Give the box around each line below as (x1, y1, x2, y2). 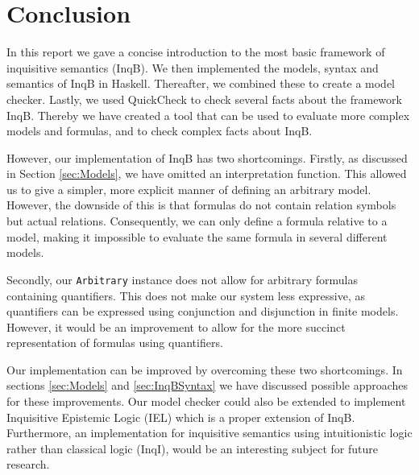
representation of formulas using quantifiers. (6, 334, 223, 351)
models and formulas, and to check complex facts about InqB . (6, 122, 313, 139)
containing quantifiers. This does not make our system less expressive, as (6, 287, 365, 304)
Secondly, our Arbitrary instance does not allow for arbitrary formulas (6, 271, 358, 287)
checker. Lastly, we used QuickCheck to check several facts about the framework (6, 90, 402, 107)
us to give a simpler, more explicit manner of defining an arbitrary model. (6, 180, 371, 197)
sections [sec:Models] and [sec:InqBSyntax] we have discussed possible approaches (6, 377, 409, 394)
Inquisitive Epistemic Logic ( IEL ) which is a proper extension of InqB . (6, 408, 355, 425)
